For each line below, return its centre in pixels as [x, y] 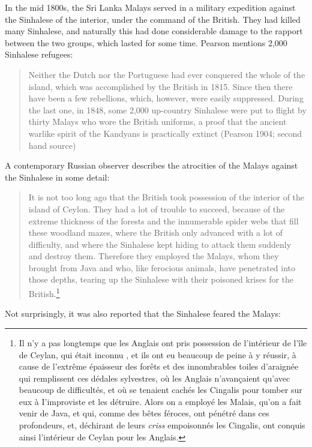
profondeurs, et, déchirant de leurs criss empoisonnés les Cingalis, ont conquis [162, 425]
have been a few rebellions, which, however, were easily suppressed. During [166, 98]
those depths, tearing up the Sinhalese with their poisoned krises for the [161, 279]
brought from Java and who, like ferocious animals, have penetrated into [162, 267]
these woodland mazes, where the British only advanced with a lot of [156, 232]
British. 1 [44, 292]
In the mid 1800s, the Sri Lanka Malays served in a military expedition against [150, 7]
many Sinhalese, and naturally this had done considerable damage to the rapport [154, 31]
